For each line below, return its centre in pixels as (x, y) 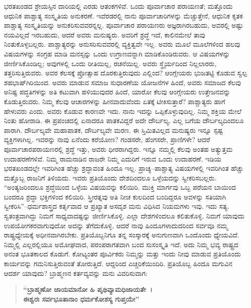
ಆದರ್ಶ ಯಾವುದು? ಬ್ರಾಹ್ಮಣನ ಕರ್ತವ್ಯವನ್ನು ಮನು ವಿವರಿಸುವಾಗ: (76, 273)
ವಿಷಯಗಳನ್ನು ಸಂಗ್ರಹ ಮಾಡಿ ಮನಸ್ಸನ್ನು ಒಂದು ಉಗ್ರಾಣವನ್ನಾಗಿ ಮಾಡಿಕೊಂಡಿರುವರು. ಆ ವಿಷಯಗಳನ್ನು (117, 53)
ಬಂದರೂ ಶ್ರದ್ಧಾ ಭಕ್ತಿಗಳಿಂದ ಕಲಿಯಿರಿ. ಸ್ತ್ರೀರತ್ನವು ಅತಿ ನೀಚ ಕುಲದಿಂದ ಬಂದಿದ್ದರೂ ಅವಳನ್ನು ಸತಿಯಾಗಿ (115, 196)
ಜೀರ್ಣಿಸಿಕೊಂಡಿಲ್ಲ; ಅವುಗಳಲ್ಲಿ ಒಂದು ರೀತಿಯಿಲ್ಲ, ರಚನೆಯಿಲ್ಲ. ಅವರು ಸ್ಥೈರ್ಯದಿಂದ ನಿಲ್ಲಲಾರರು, (110, 63)
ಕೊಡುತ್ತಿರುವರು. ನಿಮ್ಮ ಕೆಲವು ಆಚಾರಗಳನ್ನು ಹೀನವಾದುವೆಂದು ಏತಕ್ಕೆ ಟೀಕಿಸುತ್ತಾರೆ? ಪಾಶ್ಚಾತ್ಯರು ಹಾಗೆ (115, 101)
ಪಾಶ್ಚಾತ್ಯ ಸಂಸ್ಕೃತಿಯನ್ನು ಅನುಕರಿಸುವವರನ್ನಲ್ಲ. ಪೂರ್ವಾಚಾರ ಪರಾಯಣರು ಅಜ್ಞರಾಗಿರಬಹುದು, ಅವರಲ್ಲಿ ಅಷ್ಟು (124, 25)
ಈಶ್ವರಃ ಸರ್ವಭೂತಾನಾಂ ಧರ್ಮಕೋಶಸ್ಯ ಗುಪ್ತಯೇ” (81, 299)
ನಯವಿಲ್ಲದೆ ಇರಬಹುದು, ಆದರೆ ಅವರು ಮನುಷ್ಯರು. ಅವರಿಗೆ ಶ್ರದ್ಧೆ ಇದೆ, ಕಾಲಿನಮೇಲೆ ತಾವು (105, 34)
